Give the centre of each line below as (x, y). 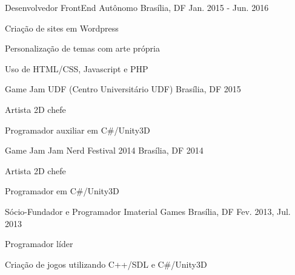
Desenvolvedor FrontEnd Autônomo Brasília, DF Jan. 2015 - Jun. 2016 (137, 7)
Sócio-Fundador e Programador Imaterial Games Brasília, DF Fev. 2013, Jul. (148, 211)
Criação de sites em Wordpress (62, 28)
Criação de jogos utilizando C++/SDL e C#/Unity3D (106, 264)
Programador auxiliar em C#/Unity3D (78, 130)
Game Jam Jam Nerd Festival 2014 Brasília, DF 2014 (104, 150)
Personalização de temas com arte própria (82, 48)
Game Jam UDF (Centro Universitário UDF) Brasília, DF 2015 (123, 89)
